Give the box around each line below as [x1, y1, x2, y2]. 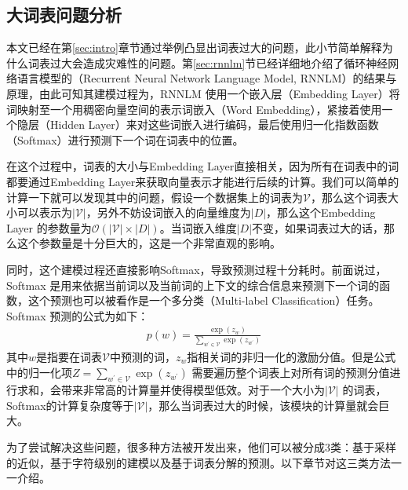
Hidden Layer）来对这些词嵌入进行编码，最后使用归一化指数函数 [49, 116, 379, 133]
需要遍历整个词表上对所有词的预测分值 [191, 364, 390, 380]
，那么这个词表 [310, 188, 388, 205]
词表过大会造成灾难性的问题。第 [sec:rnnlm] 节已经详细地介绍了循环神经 [27, 54, 388, 71]
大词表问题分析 [6, 2, 122, 27]
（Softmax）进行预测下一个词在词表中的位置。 [6, 131, 244, 148]
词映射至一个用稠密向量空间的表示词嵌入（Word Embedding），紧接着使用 [6, 101, 382, 117]
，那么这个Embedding [266, 204, 376, 221]
